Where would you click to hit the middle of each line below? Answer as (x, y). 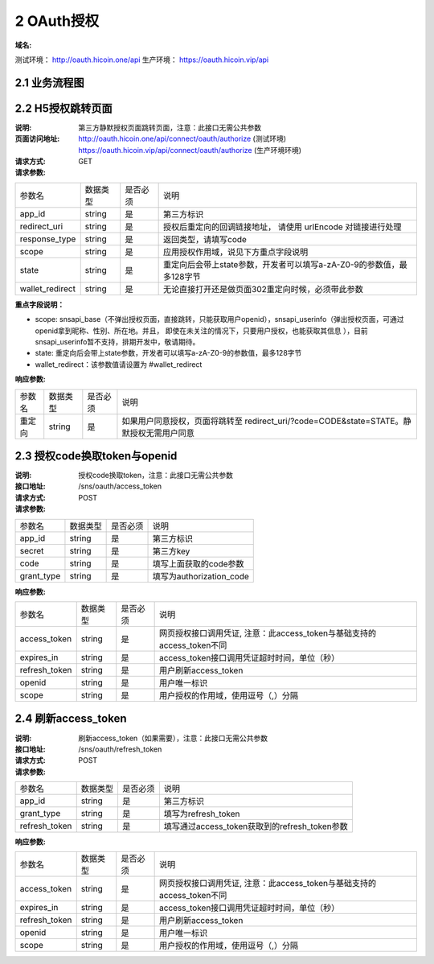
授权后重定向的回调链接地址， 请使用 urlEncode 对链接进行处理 (283, 227)
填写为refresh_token (202, 814)
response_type (48, 239)
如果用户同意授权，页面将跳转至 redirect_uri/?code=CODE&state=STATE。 (262, 421)
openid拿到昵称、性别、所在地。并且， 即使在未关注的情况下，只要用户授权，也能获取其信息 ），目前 (202, 331)
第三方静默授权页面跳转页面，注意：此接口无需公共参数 (170, 127)
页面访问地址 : (37, 139)
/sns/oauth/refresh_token (120, 749)
